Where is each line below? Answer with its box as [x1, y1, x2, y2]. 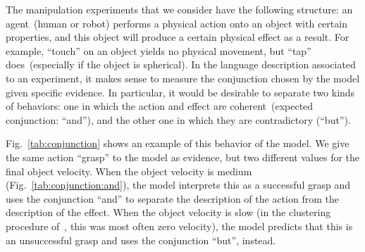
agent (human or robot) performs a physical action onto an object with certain [6, 15, 347, 30]
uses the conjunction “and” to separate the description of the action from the [6, 191, 339, 206]
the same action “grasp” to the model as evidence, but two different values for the [6, 149, 360, 164]
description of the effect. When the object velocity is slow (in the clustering [6, 205, 331, 220]
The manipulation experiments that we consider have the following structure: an [6, 2, 353, 16]
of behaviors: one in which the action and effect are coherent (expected [6, 99, 314, 113]
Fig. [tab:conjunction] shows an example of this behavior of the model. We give [6, 136, 349, 151]
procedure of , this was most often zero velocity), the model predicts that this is [6, 218, 353, 233]
